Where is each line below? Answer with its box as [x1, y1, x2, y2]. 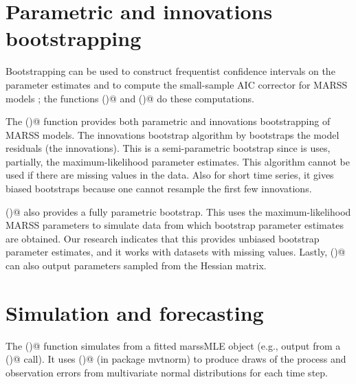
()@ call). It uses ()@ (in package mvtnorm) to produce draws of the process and [5, 352, 346, 366]
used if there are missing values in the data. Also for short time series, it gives [5, 168, 334, 182]
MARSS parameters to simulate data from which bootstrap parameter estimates [5, 218, 344, 232]
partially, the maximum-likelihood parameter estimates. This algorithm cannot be [5, 154, 350, 168]
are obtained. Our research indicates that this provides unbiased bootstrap [5, 231, 320, 245]
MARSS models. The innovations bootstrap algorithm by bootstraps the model [5, 127, 340, 142]
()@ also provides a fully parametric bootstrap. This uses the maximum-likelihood [5, 204, 351, 218]
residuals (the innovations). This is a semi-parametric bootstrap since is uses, [5, 141, 331, 155]
